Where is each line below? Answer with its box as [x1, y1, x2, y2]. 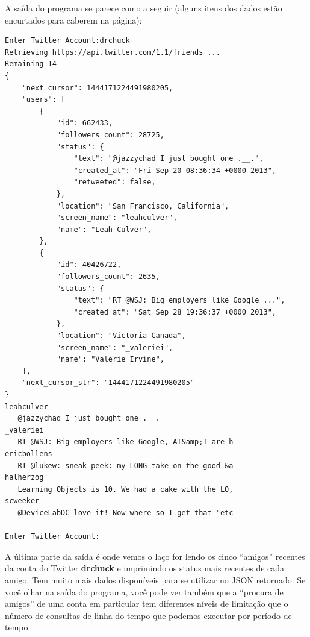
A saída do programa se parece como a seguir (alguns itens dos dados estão [5, 2, 282, 14]
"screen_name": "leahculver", [56, 213, 178, 222]
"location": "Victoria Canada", [56, 331, 186, 340]
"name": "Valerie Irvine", [56, 355, 164, 364]
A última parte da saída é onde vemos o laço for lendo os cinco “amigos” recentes [5, 550, 305, 562]
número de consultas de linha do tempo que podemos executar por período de [5, 609, 292, 621]
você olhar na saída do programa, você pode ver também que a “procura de [5, 585, 284, 598]
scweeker [5, 497, 40, 506]
